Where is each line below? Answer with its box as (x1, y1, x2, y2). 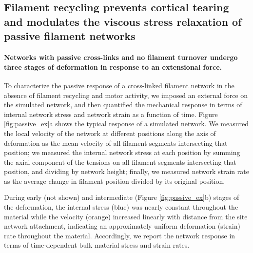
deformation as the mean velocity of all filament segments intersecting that (4, 137, 228, 148)
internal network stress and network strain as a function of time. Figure (4, 109, 218, 119)
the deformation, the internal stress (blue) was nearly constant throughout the (4, 202, 238, 212)
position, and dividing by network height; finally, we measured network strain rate (4, 166, 249, 176)
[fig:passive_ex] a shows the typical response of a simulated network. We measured (4, 118, 249, 129)
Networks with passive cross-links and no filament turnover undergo (4, 52, 238, 62)
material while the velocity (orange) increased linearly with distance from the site (4, 211, 248, 221)
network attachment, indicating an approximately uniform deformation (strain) (4, 221, 240, 231)
